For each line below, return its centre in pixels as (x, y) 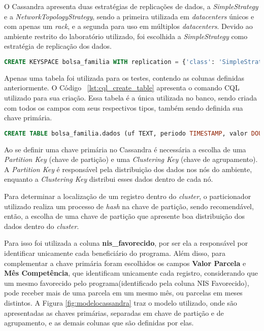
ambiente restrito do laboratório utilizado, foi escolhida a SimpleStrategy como (126, 36)
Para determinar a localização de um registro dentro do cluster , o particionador (128, 196)
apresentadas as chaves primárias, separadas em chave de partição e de (114, 312)
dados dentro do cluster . (42, 226)
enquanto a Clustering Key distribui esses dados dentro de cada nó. (109, 179)
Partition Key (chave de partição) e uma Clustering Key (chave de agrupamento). (131, 159)
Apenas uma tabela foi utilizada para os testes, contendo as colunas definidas (124, 77)
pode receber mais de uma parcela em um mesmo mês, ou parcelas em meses (123, 293)
